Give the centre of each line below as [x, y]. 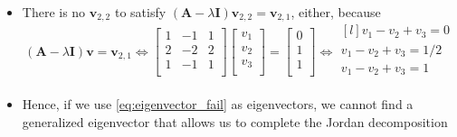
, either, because [336, 12]
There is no [54, 12]
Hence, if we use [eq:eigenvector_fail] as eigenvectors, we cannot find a [218, 104]
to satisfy [140, 12]
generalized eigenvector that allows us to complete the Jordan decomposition [235, 121]
